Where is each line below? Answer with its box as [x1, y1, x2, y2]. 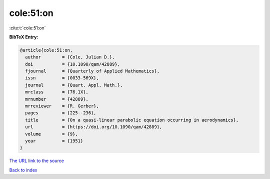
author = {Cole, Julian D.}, [25, 54, 115, 60]
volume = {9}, [25, 131, 78, 137]
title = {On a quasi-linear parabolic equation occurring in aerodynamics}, [25, 117, 239, 123]
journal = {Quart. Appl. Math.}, [25, 82, 123, 88]
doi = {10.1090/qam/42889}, [25, 61, 120, 67]
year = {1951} [25, 138, 83, 144]
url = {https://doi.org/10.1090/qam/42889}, [25, 124, 162, 130]
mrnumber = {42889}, [25, 96, 88, 102]
